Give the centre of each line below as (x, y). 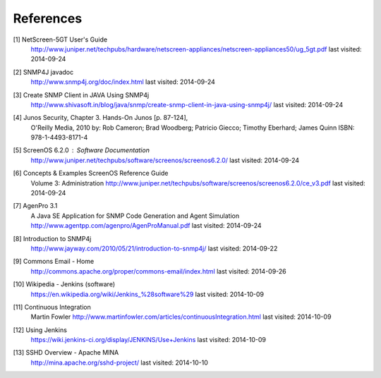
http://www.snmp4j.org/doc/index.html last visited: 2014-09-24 (123, 82)
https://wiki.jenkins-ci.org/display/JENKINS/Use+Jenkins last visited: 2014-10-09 (148, 340)
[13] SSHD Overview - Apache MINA (66, 353)
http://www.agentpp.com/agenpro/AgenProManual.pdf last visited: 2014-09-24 (146, 226)
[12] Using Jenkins (40, 330)
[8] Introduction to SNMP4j (52, 238)
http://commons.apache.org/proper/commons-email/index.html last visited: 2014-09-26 (159, 271)
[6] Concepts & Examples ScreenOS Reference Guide (91, 173)
